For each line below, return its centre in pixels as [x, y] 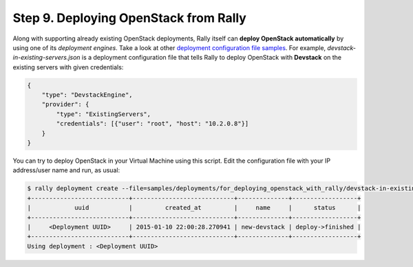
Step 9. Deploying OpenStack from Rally [130, 18]
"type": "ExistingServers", [104, 114]
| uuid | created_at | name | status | [194, 208]
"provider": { [65, 104]
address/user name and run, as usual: [66, 170]
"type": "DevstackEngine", [87, 95]
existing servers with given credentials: [68, 67]
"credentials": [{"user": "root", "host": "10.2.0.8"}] [152, 124]
